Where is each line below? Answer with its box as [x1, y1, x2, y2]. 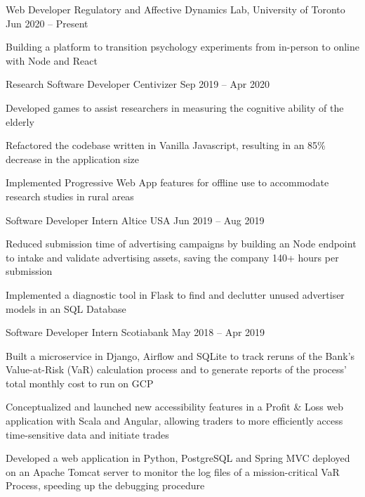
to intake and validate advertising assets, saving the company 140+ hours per [6, 250, 339, 264]
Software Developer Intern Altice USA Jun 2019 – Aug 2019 [6, 212, 265, 227]
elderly [6, 114, 34, 129]
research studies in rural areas [6, 188, 134, 203]
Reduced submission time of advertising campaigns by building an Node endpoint [6, 236, 357, 251]
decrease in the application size [6, 151, 139, 166]
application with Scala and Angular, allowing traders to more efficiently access [6, 413, 343, 428]
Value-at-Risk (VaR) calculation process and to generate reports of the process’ [6, 362, 347, 377]
